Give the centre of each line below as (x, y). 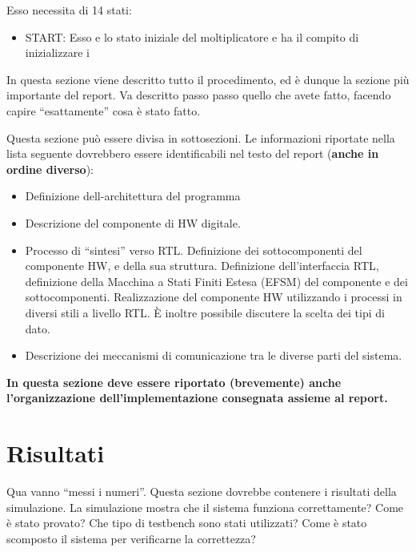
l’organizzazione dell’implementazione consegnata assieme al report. (197, 398)
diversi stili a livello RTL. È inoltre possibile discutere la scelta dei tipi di (205, 312)
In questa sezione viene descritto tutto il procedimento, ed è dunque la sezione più (208, 79)
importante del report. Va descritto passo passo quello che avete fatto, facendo (199, 95)
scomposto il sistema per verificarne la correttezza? (131, 538)
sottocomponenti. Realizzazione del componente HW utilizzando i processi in (214, 297)
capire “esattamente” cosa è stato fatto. (104, 110)
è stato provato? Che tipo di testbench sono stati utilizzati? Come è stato (187, 523)
